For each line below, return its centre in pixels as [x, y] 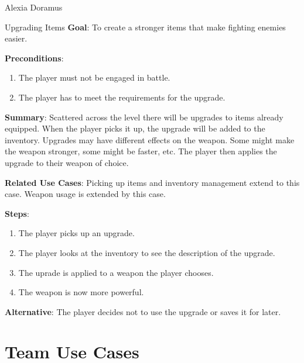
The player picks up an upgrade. [76, 233]
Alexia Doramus [34, 7]
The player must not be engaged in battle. [94, 77]
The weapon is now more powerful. [81, 292]
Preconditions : [34, 58]
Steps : [17, 213]
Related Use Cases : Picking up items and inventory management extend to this [152, 182]
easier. [16, 38]
